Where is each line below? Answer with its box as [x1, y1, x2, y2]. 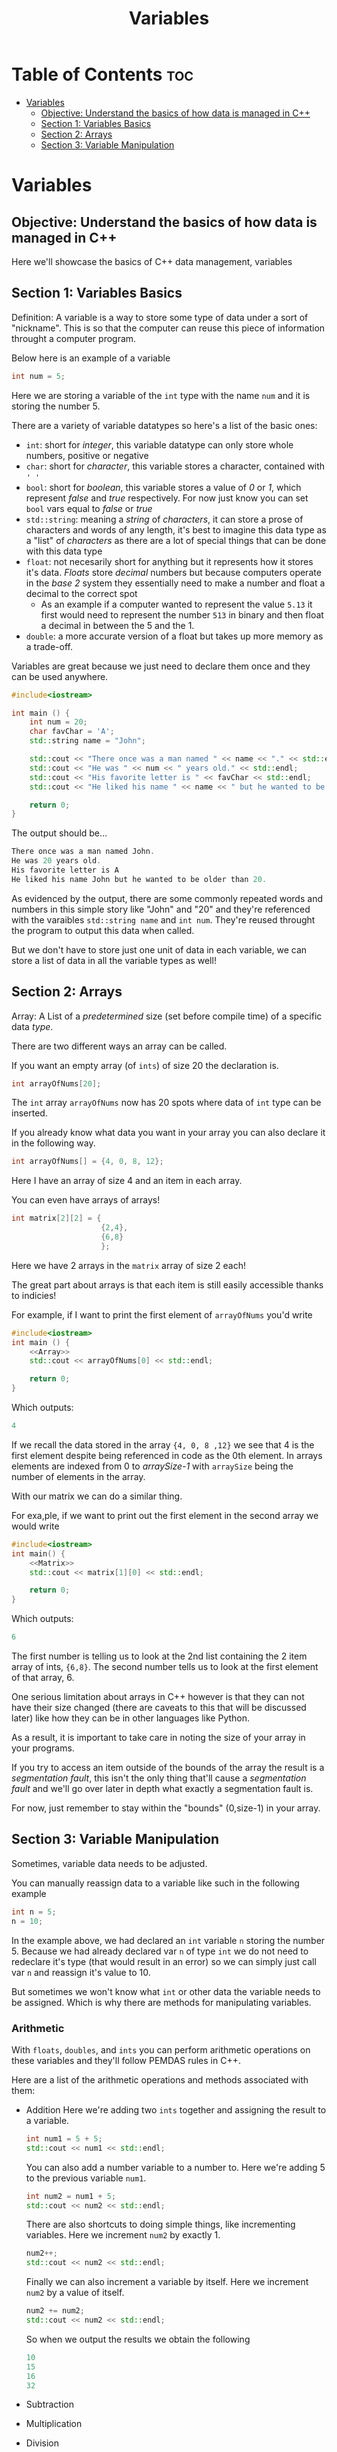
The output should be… [11, 827, 108, 839]
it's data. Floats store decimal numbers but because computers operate [25, 566, 322, 578]
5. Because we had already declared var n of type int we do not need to [11, 1945, 309, 1957]
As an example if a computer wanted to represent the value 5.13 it [40, 598, 313, 610]
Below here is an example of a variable [11, 352, 171, 364]
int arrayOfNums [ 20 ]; [11, 1078, 102, 1089]
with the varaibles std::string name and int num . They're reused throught [11, 913, 316, 926]
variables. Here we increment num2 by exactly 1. [25, 2229, 221, 2241]
